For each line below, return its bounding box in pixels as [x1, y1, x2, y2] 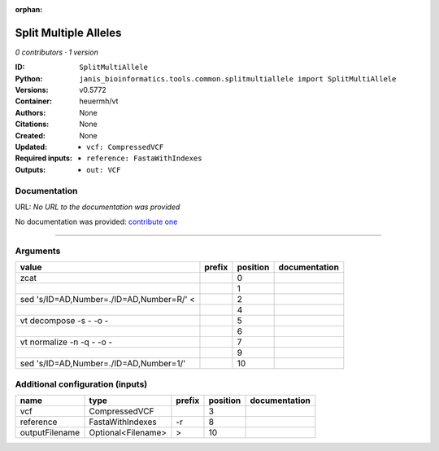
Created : [15, 130, 46, 140]
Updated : [15, 142, 48, 152]
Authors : [15, 107, 46, 117]
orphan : [15, 5, 43, 14]
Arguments [15, 245, 61, 256]
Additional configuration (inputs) [15, 379, 148, 390]
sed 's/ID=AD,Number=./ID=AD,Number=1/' [20, 358, 186, 370]
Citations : [15, 119, 50, 129]
